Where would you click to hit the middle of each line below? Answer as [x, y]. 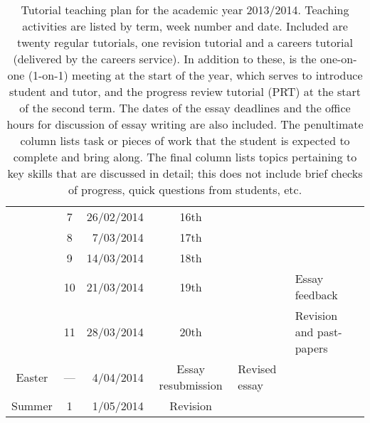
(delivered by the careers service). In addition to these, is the [165, 59]
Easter [32, 377]
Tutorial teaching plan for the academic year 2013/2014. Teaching [185, 10]
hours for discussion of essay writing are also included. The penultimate [185, 124]
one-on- [339, 59]
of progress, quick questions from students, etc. [185, 189]
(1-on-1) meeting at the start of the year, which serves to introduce [195, 75]
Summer [32, 406]
